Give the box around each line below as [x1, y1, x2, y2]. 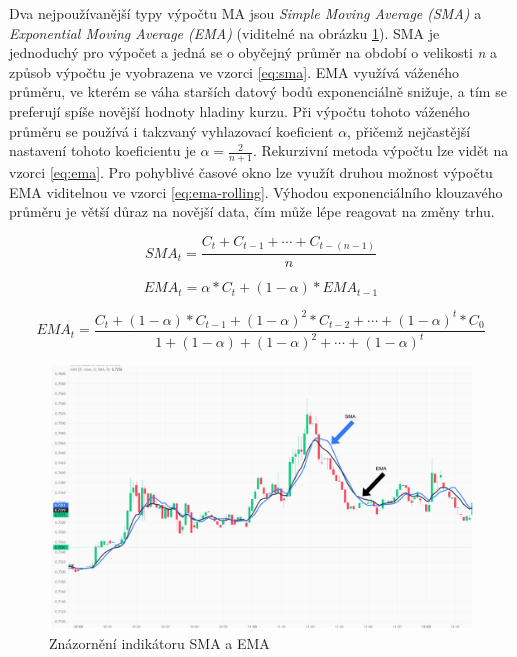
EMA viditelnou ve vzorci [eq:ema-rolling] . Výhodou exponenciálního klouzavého [9, 181, 503, 202]
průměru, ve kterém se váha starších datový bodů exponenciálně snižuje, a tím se [9, 81, 507, 102]
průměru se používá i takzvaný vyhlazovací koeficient [9, 120, 334, 141]
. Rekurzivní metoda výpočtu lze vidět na [252, 140, 509, 161]
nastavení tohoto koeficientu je [9, 140, 196, 161]
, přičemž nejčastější [347, 120, 471, 141]
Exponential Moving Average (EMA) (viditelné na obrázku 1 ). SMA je [9, 22, 440, 43]
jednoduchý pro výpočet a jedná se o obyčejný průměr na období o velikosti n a [9, 42, 498, 63]
